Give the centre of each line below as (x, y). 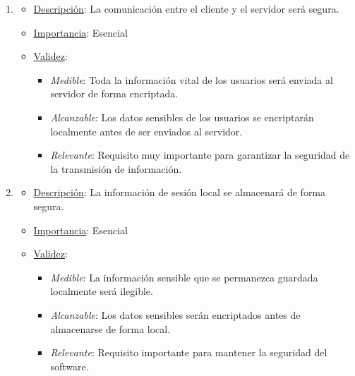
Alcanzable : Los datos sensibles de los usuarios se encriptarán (182, 117)
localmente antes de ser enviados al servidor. (146, 131)
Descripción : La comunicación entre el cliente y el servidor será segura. (186, 8)
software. (70, 366)
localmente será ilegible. (102, 291)
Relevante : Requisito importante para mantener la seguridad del (189, 352)
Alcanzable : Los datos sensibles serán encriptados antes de (175, 314)
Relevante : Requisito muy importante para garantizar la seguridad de (200, 155)
